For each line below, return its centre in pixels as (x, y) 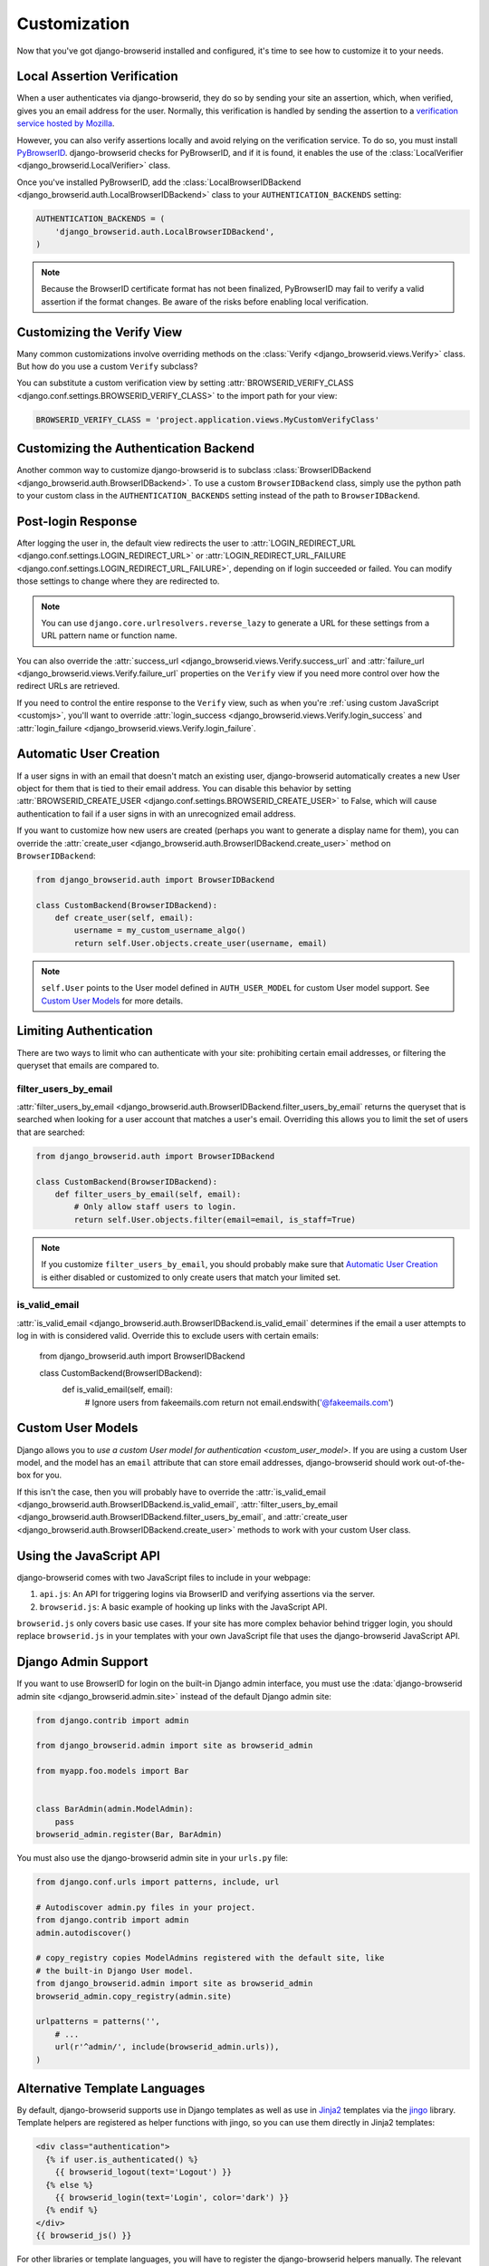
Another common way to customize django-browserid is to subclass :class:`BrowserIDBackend (194, 470)
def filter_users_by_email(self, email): (148, 1194)
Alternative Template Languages (111, 2088)
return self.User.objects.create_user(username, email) (201, 943)
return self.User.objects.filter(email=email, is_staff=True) (215, 1220)
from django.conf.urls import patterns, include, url (158, 1882)
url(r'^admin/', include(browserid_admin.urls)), (167, 2047)
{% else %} (70, 2185)
